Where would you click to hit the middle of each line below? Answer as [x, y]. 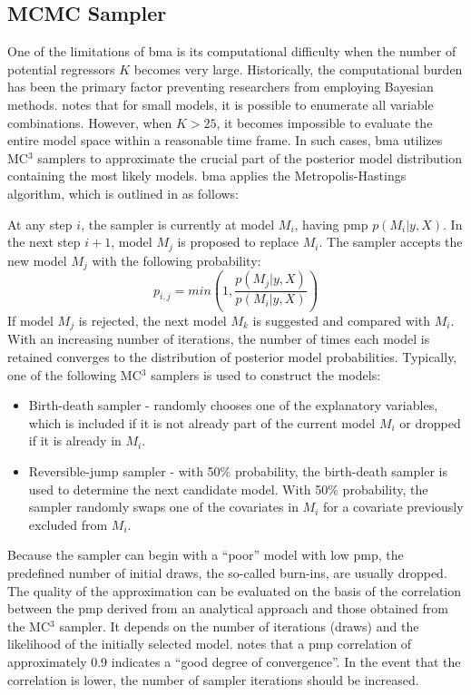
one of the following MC [74, 374]
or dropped [430, 422]
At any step [40, 224]
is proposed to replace [238, 242]
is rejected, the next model [152, 320]
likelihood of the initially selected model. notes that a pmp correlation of [210, 644]
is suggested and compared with [342, 320]
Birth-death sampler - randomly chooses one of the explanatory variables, [233, 405]
